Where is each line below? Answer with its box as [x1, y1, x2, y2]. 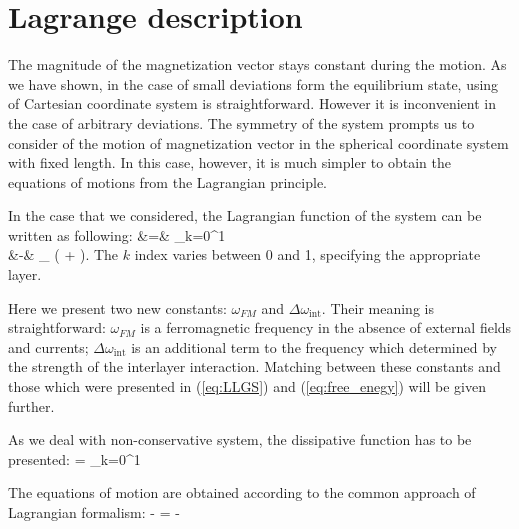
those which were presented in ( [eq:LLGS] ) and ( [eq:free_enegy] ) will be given [8, 376, 486, 397]
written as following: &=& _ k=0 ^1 [8, 224, 226, 245]
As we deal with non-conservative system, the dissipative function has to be [8, 429, 472, 450]
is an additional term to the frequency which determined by [131, 336, 497, 357]
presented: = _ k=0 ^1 [8, 448, 141, 469]
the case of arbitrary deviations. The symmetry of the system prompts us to [8, 112, 475, 133]
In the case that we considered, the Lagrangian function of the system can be [8, 205, 482, 226]
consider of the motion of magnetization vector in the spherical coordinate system [8, 132, 509, 153]
